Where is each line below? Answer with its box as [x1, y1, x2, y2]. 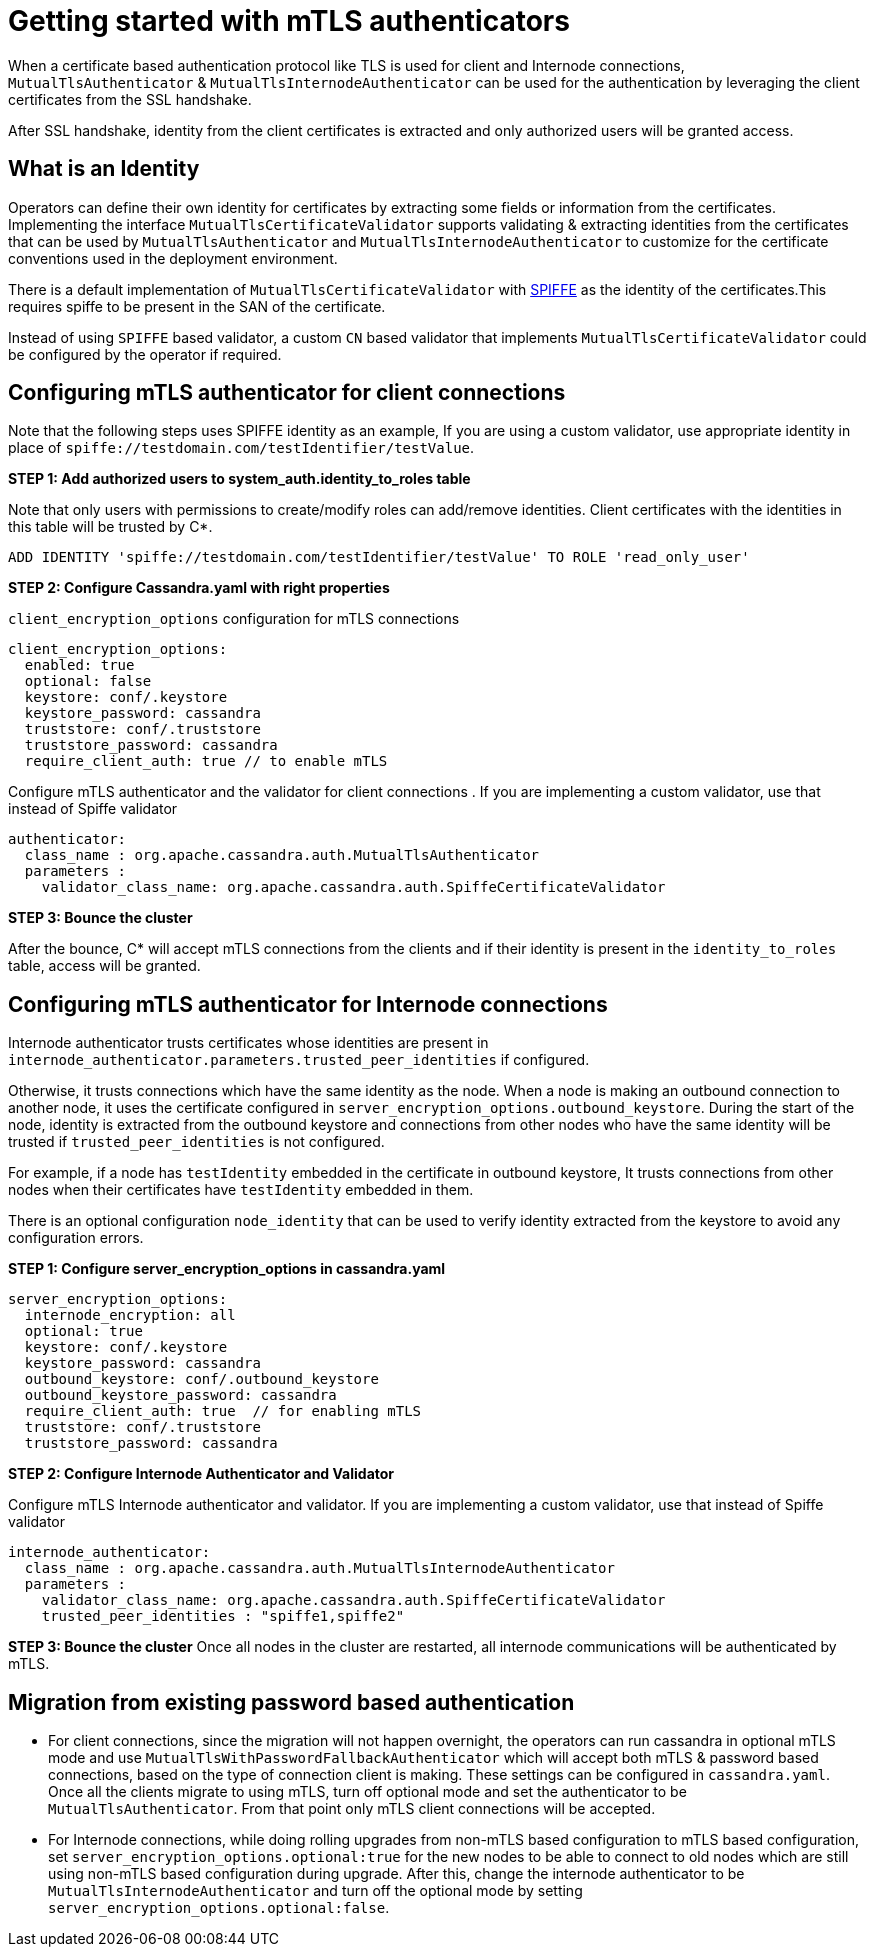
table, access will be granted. [8, 957, 201, 975]
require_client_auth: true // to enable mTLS [24, 753, 388, 770]
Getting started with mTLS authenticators [8, 4, 570, 38]
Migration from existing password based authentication [8, 1689, 575, 1715]
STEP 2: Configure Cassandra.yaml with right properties [8, 579, 390, 597]
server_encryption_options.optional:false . [48, 1899, 390, 1917]
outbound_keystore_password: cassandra [24, 1387, 337, 1404]
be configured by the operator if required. [8, 345, 282, 363]
